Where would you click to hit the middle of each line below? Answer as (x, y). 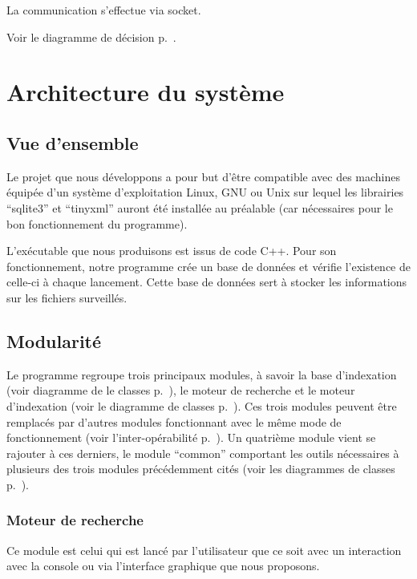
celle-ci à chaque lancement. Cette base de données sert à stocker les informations (207, 282)
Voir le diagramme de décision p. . (91, 36)
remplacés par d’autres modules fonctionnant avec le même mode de (174, 421)
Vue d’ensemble (73, 142)
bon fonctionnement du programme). (97, 223)
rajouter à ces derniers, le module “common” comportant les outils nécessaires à (203, 453)
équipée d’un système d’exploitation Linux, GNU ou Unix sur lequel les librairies (205, 192)
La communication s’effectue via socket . (104, 10)
